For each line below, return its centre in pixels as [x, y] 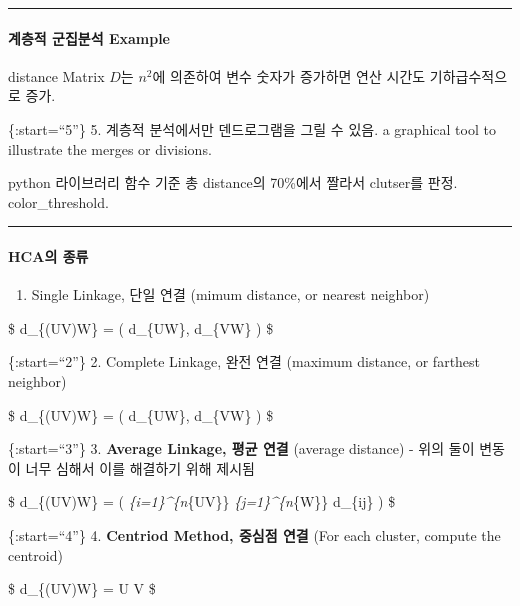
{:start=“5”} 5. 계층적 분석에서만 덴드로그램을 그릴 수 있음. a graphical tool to [252, 128]
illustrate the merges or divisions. [110, 148]
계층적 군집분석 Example [89, 37]
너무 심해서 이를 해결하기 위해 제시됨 [140, 467]
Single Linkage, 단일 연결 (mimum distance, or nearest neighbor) [230, 294]
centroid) [35, 554]
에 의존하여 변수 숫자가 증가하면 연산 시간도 [289, 75]
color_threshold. [58, 201]
